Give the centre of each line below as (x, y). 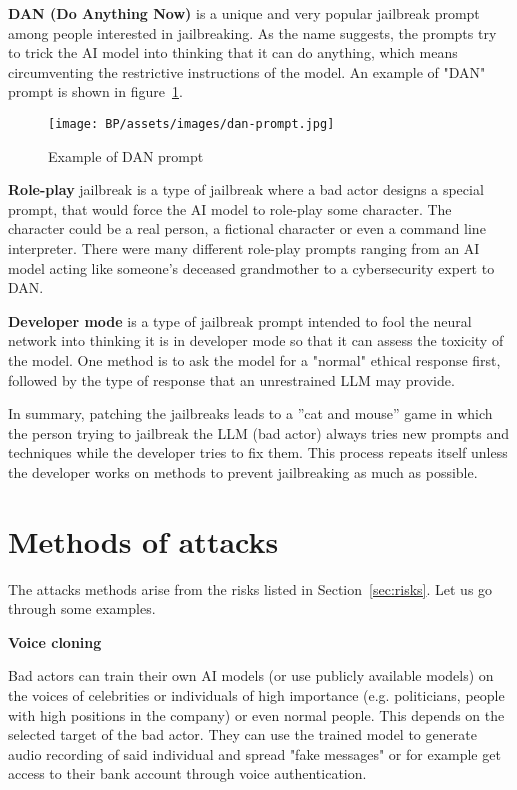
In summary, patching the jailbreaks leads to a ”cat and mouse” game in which (250, 413)
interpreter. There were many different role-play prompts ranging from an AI (244, 248)
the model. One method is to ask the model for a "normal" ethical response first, (254, 359)
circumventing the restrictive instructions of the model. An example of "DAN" (247, 71)
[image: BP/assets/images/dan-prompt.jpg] (191, 123)
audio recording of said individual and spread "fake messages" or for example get (254, 753)
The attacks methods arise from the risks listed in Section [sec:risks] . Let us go (250, 588)
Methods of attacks (143, 540)
